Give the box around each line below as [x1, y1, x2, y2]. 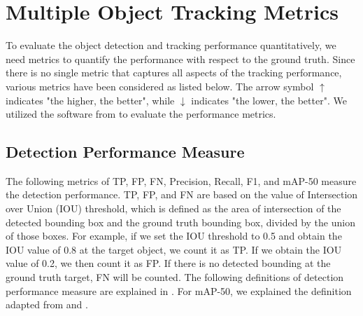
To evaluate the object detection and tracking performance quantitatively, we [6, 38, 336, 53]
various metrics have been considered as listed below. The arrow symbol [6, 78, 314, 93]
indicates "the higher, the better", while [6, 92, 175, 107]
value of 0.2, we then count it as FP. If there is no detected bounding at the [6, 256, 331, 270]
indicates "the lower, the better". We [191, 92, 347, 107]
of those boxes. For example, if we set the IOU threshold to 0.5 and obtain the [6, 228, 342, 243]
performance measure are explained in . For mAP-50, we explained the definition [6, 283, 352, 298]
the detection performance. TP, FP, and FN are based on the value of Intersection [6, 187, 358, 202]
